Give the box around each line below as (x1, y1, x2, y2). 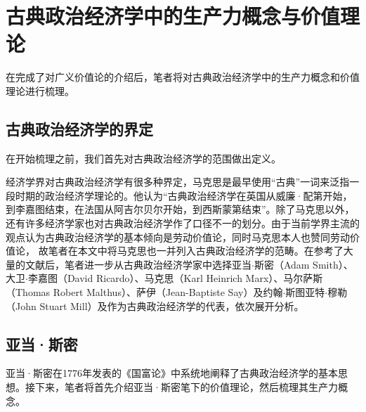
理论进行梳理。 (6, 83, 74, 98)
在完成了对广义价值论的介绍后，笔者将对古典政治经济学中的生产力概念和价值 (6, 70, 360, 84)
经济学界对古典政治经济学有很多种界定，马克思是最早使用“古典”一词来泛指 (6, 174, 350, 189)
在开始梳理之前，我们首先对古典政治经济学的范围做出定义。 (6, 150, 281, 165)
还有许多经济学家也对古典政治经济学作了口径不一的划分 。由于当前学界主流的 (6, 216, 360, 231)
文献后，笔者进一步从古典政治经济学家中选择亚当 (25, 257, 251, 271)
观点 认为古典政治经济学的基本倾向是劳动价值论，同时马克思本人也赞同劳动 (6, 229, 350, 244)
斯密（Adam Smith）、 (254, 257, 353, 271)
